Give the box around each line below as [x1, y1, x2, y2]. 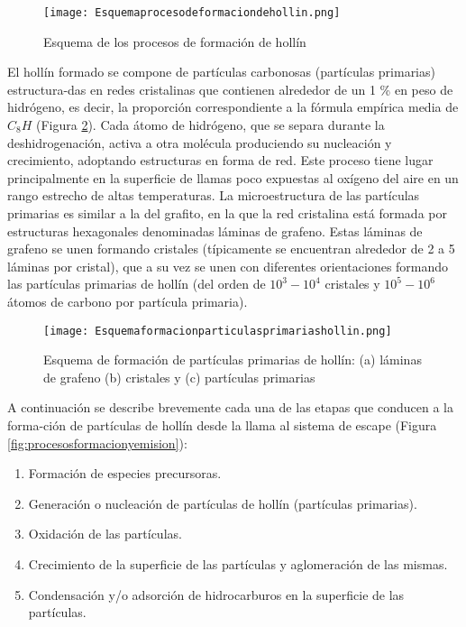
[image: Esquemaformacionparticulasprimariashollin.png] [43, 324, 392, 337]
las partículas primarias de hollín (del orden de [7, 274, 266, 293]
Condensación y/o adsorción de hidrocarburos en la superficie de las [28, 585, 405, 604]
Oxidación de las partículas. [28, 524, 182, 543]
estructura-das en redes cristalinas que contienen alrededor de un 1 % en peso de [7, 79, 453, 98]
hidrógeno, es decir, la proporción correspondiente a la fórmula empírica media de [7, 97, 459, 116]
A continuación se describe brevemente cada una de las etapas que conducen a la [7, 398, 453, 417]
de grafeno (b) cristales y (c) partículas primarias [43, 367, 315, 386]
